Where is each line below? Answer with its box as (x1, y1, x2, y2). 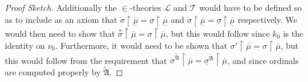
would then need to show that (5, 27, 115, 39)
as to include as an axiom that (5, 13, 118, 25)
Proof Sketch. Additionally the (5, 1, 117, 13)
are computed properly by (5, 66, 101, 78)
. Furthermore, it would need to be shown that (55, 39, 228, 51)
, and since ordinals (227, 54, 299, 66)
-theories (130, 1, 162, 13)
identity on (5, 39, 45, 51)
